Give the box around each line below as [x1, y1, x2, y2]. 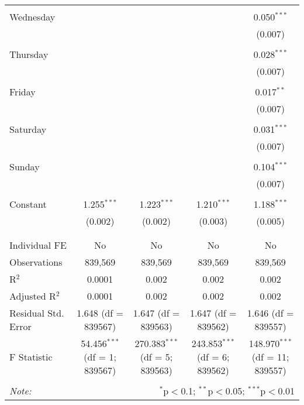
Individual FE [9, 238, 67, 252]
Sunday [9, 160, 40, 173]
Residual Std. [9, 306, 64, 320]
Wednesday [9, 10, 56, 23]
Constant [9, 197, 47, 211]
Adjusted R [9, 289, 56, 303]
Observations [9, 255, 63, 269]
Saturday [9, 122, 47, 136]
